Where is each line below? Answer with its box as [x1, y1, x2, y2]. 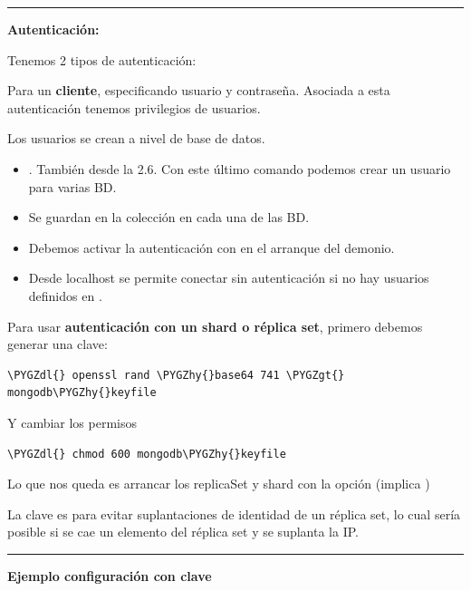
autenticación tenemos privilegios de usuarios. [7, 98, 261, 117]
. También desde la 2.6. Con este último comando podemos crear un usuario [28, 159, 451, 178]
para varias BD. [28, 177, 117, 196]
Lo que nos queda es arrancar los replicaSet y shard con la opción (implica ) [7, 474, 430, 493]
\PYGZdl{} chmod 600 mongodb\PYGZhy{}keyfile [7, 447, 286, 460]
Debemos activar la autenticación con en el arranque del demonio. [28, 237, 395, 257]
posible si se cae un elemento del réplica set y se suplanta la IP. [7, 522, 359, 541]
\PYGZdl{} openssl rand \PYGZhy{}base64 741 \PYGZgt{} [7, 368, 345, 382]
